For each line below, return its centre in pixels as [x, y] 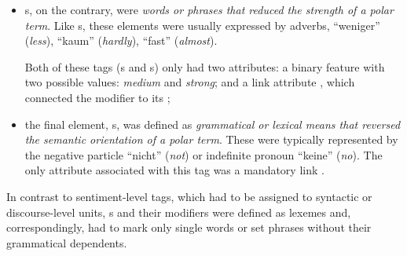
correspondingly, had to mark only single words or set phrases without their [189, 227]
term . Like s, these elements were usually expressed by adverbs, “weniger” [202, 25]
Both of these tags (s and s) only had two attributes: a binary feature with [205, 66]
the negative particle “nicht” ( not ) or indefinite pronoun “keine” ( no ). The [203, 154]
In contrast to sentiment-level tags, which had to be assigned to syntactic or [189, 196]
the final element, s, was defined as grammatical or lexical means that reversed [213, 124]
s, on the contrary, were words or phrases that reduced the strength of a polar [209, 9]
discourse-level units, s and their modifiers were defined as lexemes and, [179, 212]
